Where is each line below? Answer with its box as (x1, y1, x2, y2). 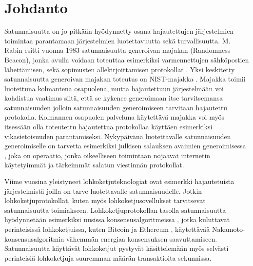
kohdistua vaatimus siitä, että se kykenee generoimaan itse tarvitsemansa (4, 93, 223, 103)
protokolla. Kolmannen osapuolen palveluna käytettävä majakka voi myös (4, 112, 224, 122)
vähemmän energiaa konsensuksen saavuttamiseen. (66, 233, 217, 244)
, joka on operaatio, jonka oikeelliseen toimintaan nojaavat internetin (4, 150, 211, 160)
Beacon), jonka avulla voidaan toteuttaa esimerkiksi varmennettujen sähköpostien (4, 54, 249, 64)
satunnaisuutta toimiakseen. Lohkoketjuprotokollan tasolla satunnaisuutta (4, 205, 226, 215)
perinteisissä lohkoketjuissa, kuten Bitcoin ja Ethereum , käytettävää (4, 224, 210, 234)
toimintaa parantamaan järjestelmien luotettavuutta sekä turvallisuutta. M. (4, 35, 231, 45)
